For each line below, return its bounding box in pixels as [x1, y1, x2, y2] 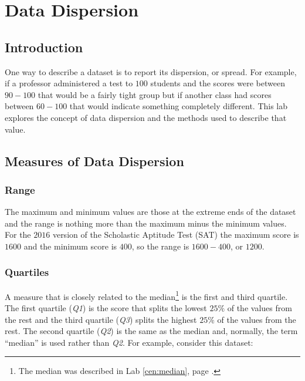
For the [5, 228, 31, 241]
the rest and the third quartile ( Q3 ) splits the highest [5, 313, 197, 325]
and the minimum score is [23, 240, 117, 252]
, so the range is [131, 240, 189, 252]
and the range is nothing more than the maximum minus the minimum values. [5, 217, 287, 229]
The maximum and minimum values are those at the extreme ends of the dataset [5, 205, 296, 218]
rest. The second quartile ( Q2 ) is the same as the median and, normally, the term [5, 325, 298, 337]
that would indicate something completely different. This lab [69, 100, 288, 112]
